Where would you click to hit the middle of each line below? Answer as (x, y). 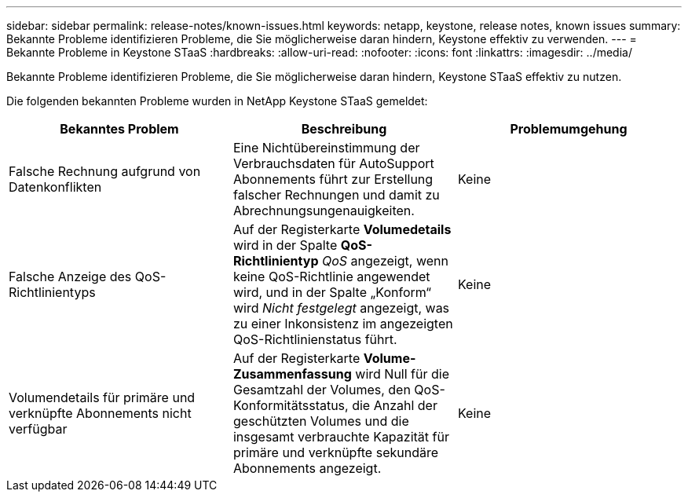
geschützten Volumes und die (321, 421)
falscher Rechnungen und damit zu (336, 195)
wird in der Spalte (285, 245)
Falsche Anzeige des (70, 276)
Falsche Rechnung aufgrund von (105, 171)
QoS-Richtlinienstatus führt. (315, 339)
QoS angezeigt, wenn (385, 261)
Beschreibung (344, 129)
